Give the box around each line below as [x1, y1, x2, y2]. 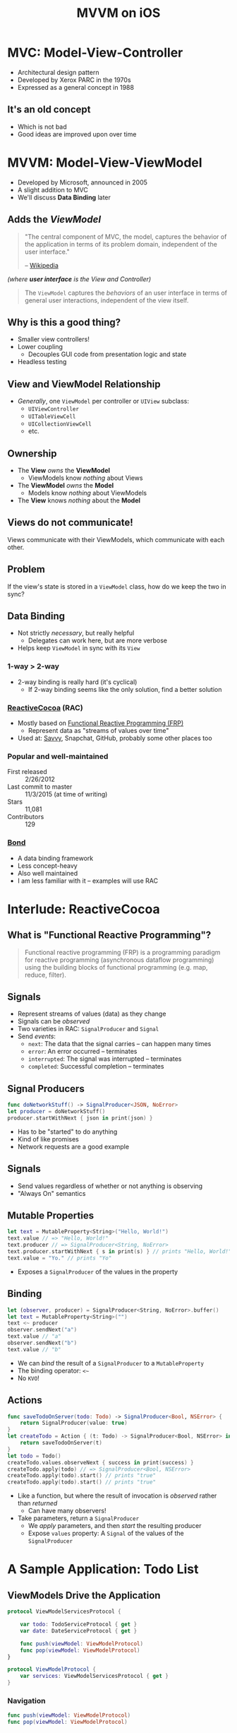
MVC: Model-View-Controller [7, 45, 183, 61]
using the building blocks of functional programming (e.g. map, [24, 963, 208, 971]
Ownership [7, 447, 57, 459]
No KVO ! [17, 1373, 40, 1382]
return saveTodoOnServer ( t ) [20, 1440, 102, 1447]
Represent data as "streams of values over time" [28, 726, 169, 734]
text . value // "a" [7, 1333, 61, 1340]
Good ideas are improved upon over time [17, 129, 137, 139]
